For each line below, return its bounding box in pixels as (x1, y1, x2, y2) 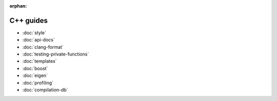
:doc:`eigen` (22, 72, 48, 79)
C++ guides (9, 16, 48, 25)
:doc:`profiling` (22, 80, 54, 86)
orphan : (9, 3, 27, 9)
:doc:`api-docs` (22, 37, 55, 43)
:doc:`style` (22, 30, 46, 36)
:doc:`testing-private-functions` (22, 51, 89, 57)
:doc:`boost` (22, 65, 48, 71)
